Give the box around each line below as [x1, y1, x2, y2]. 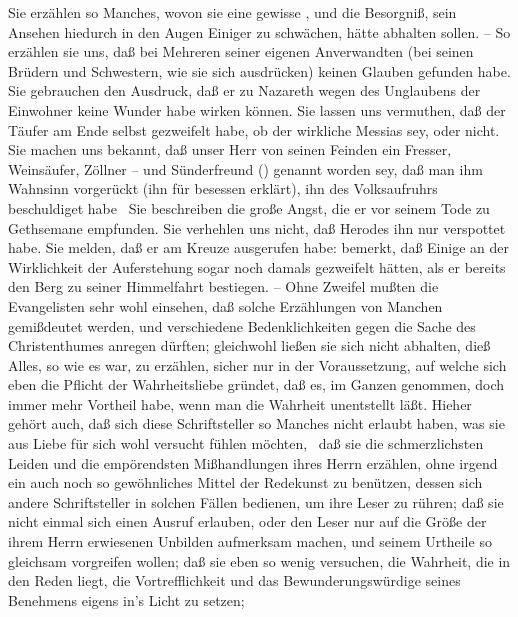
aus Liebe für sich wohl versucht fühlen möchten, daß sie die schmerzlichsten [8, 433, 484, 454]
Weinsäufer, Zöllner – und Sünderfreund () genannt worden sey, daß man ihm [8, 158, 483, 179]
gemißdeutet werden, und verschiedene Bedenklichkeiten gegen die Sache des [8, 315, 476, 336]
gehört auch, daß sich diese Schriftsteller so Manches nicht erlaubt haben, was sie [8, 413, 505, 434]
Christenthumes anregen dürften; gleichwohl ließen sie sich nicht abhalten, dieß [8, 335, 491, 356]
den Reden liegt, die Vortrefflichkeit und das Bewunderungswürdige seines [8, 570, 461, 591]
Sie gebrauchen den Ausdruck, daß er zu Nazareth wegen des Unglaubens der [8, 80, 481, 101]
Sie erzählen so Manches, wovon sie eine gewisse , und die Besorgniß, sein [8, 2, 457, 22]
